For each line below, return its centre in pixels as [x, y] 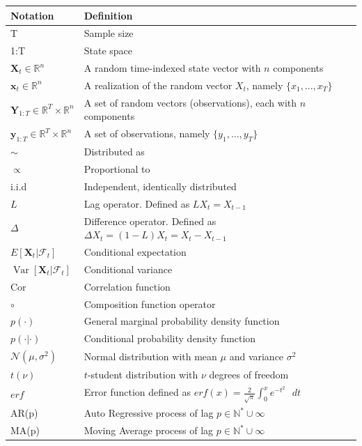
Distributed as [114, 152]
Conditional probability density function [170, 338]
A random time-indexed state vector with [172, 68]
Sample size [109, 33]
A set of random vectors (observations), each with [190, 102]
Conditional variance [128, 269]
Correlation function [127, 286]
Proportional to [117, 169]
